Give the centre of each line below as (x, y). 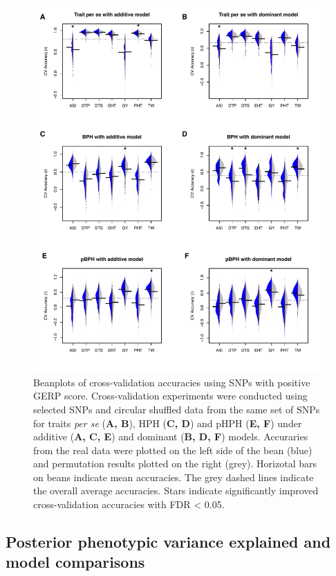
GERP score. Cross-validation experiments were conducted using (170, 396)
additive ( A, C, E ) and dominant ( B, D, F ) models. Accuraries (171, 436)
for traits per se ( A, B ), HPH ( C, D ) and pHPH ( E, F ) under (168, 423)
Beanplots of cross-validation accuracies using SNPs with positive (172, 382)
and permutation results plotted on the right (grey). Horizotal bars (175, 463)
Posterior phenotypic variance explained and (168, 542)
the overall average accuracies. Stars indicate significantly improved (176, 490)
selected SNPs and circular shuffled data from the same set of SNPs (177, 409)
